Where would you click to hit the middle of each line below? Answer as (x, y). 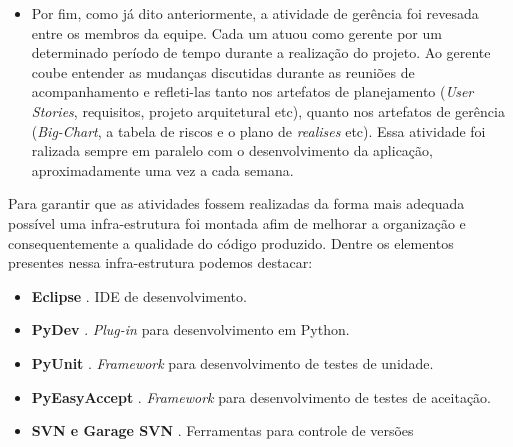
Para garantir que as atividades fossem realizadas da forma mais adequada (236, 203)
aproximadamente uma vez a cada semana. (162, 169)
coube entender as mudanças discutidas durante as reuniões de (223, 71)
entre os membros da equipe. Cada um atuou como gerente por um (236, 32)
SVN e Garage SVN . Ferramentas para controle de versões (222, 430)
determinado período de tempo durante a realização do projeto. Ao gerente (261, 52)
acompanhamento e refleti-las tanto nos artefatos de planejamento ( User (252, 91)
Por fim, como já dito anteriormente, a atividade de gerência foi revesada (255, 13)
